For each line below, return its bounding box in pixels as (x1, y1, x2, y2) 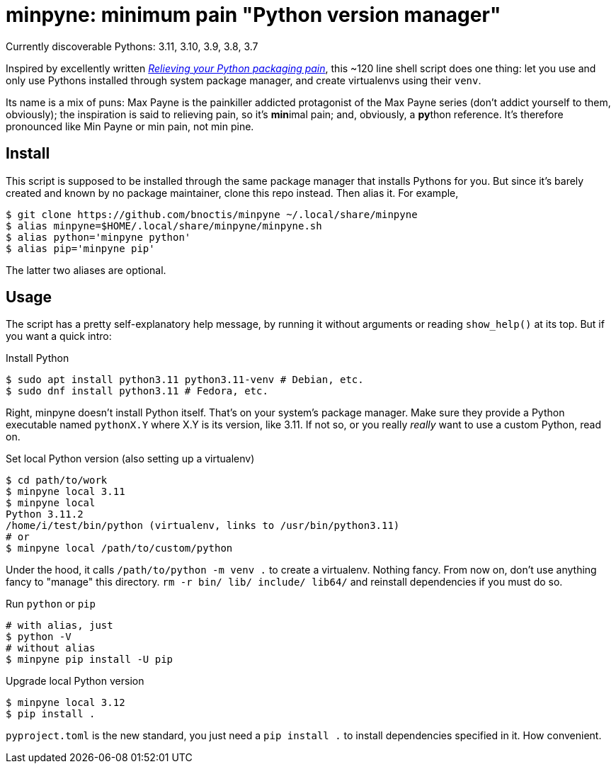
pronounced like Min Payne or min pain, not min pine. (6, 120, 254, 132)
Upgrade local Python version (6, 675, 144, 688)
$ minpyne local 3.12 (6, 697, 125, 709)
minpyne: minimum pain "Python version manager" (6, 3, 501, 27)
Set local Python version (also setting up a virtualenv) (6, 452, 255, 465)
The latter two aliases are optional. (6, 263, 166, 276)
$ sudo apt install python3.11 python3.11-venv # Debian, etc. (6, 374, 364, 386)
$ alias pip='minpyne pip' (6, 242, 155, 254)
